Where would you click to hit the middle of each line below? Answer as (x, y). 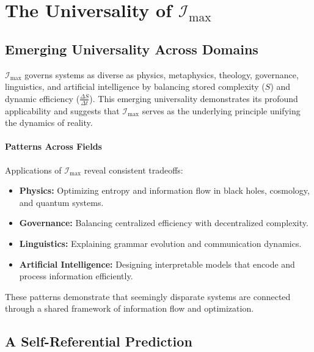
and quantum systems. (61, 202)
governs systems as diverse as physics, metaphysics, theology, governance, (162, 74)
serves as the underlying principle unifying (221, 110)
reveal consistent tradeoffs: (133, 170)
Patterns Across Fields (53, 146)
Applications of (33, 170)
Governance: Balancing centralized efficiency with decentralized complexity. (164, 223)
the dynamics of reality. (49, 123)
